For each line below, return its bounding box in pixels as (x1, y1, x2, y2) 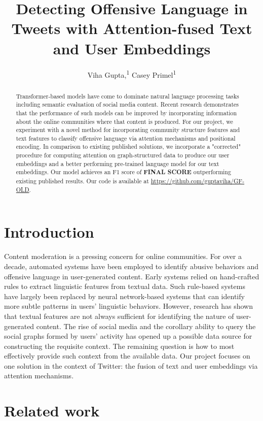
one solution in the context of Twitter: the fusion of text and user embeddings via (4, 360, 258, 371)
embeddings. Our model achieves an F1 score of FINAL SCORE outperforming (16, 168, 231, 177)
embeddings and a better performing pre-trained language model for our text (16, 159, 219, 168)
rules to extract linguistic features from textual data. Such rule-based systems (4, 281, 245, 292)
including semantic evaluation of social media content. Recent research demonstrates (16, 100, 239, 109)
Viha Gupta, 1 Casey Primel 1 (87, 68, 176, 80)
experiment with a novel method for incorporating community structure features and (16, 125, 240, 134)
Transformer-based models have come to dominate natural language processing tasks (16, 91, 239, 100)
